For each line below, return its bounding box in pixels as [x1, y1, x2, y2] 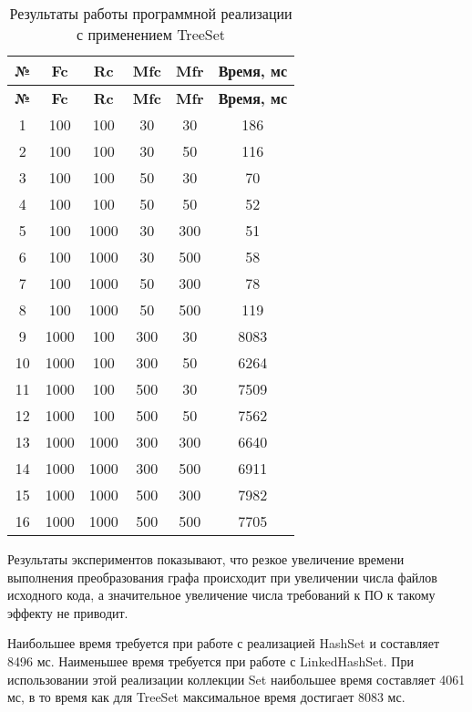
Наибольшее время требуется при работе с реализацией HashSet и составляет [7, 634, 439, 653]
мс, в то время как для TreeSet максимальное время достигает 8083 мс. [7, 687, 405, 707]
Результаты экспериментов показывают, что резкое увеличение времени [7, 550, 405, 568]
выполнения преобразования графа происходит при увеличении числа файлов [7, 567, 437, 586]
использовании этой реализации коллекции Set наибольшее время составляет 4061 [7, 669, 466, 688]
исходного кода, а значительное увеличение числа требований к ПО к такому [7, 585, 436, 604]
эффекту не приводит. [7, 603, 128, 622]
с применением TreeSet [77, 24, 226, 45]
